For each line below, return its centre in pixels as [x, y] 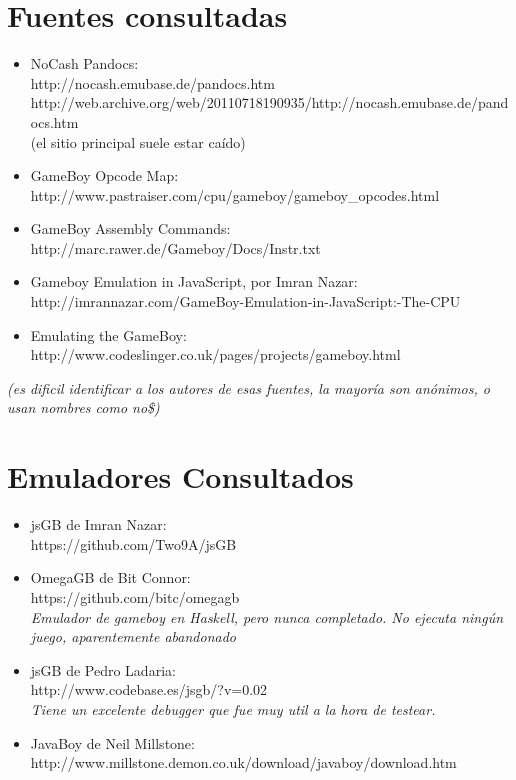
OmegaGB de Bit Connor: [110, 577]
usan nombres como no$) [83, 407]
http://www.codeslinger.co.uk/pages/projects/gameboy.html [215, 354]
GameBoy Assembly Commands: [130, 228]
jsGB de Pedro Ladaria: [103, 669]
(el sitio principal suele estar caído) [138, 141]
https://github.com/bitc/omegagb [135, 596]
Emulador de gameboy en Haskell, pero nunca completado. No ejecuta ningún [267, 616]
